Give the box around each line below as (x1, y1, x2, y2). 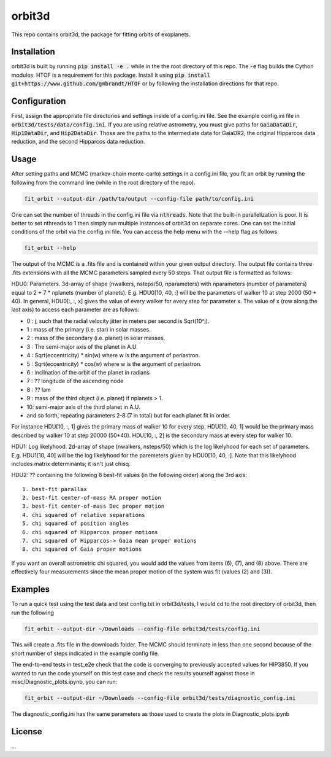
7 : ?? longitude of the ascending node (26, 378, 124, 385)
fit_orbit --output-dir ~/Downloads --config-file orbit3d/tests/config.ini (24, 625, 261, 632)
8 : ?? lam (26, 386, 51, 393)
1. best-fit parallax (22, 486, 87, 492)
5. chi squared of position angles (22, 520, 129, 527)
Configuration (11, 96, 66, 107)
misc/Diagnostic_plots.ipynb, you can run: (11, 678, 118, 686)
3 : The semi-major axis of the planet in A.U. (26, 343, 138, 350)
